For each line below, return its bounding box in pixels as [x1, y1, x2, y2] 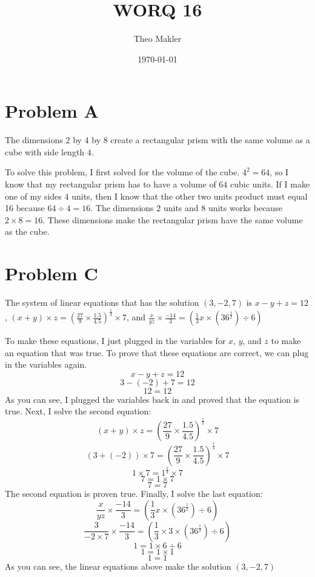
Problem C [5, 261, 98, 286]
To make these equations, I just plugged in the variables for [5, 334, 226, 347]
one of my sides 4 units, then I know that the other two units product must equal [5, 189, 308, 202]
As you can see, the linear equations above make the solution [5, 559, 231, 572]
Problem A [5, 98, 99, 123]
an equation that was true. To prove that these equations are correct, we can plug [5, 346, 309, 359]
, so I [270, 166, 289, 178]
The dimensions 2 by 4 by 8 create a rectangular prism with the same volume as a [5, 133, 310, 146]
